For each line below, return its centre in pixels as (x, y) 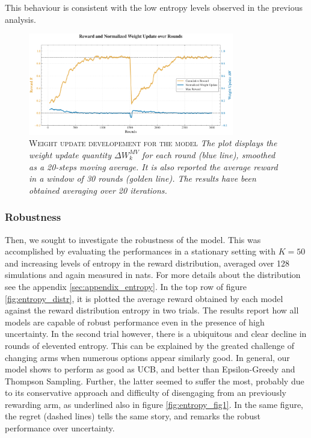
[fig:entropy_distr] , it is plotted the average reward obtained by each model (144, 298)
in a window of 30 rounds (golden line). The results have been (143, 178)
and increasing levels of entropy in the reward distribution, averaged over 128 (147, 263)
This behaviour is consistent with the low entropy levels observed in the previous (154, 7)
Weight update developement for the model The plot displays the (153, 143)
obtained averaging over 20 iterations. (98, 190)
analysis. (20, 19)
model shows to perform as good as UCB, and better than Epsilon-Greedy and (150, 369)
